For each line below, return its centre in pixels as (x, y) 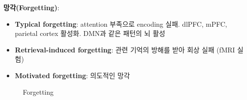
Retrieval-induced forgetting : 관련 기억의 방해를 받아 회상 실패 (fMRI (125, 49)
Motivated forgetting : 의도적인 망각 (72, 75)
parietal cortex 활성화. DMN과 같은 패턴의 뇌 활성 (90, 33)
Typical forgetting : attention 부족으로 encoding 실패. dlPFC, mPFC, (121, 24)
